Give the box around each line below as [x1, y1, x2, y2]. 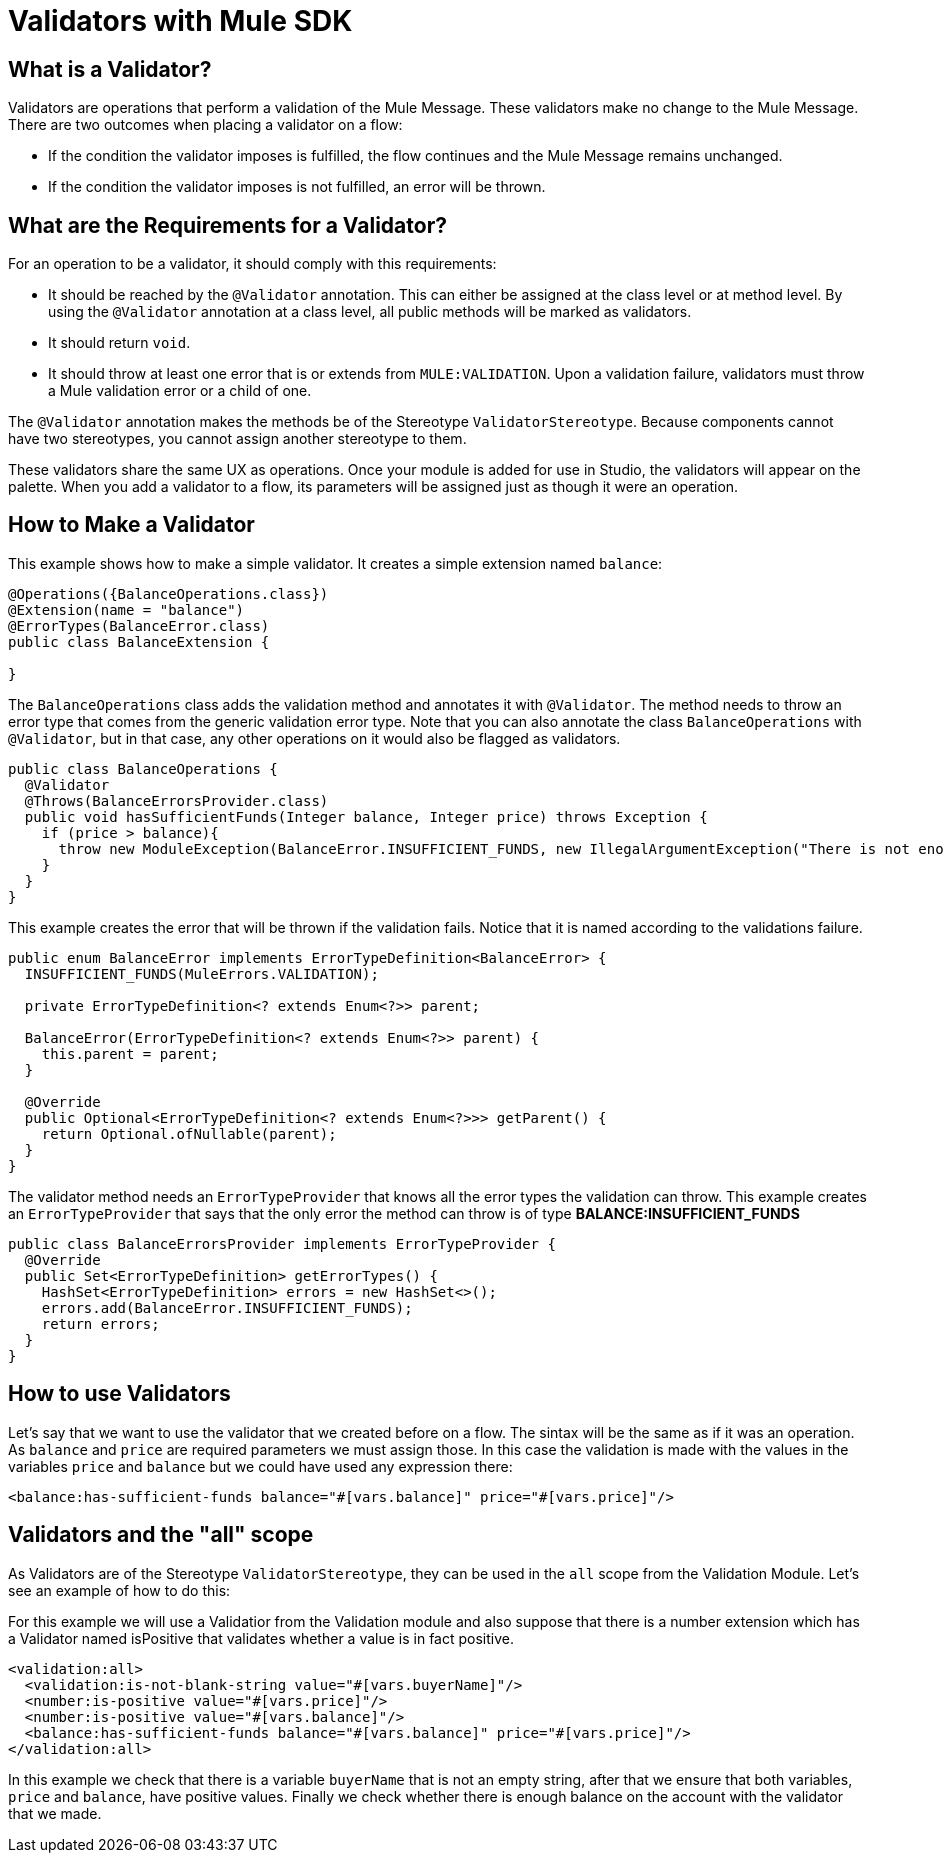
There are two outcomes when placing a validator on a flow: [8, 116, 403, 134]
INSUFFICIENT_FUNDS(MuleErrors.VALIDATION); [24, 965, 379, 982]
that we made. [8, 1804, 102, 1822]
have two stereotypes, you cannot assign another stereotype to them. [8, 430, 467, 448]
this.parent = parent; [41, 1045, 219, 1062]
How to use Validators [8, 1381, 231, 1407]
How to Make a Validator [8, 512, 255, 538]
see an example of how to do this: [8, 1581, 231, 1599]
